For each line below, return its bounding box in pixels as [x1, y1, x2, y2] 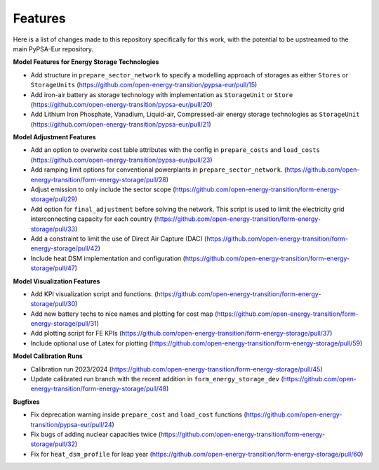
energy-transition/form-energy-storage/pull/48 [30, 384, 167, 393]
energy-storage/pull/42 [30, 244, 98, 253]
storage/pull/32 [30, 440, 76, 448]
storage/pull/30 [30, 300, 76, 308]
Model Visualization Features [13, 277, 100, 285]
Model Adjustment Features [13, 133, 96, 141]
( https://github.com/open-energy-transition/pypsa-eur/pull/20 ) [30, 100, 213, 108]
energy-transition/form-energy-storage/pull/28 [30, 175, 166, 184]
